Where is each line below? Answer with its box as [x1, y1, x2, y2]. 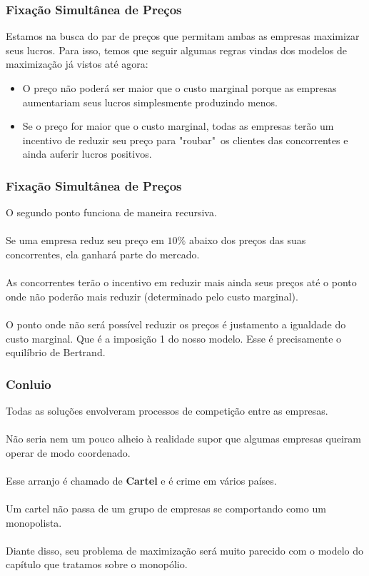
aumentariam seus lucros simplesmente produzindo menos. [22, 94, 278, 109]
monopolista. [6, 515, 62, 530]
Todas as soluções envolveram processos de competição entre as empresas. [6, 403, 328, 418]
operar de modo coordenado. [6, 445, 131, 460]
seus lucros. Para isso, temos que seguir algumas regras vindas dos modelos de [6, 42, 348, 57]
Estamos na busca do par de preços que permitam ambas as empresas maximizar [6, 29, 360, 44]
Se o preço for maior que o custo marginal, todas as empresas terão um [22, 118, 334, 133]
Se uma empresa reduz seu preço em [6, 233, 164, 248]
